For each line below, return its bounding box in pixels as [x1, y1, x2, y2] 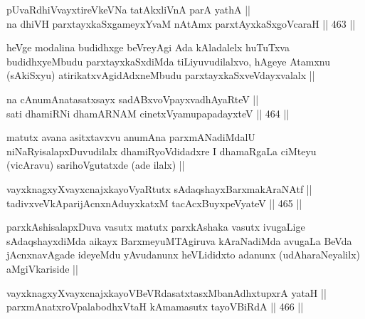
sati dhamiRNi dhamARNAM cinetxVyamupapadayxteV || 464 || [6, 105, 290, 120]
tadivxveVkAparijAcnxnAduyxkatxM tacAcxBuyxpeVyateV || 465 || [6, 195, 302, 210]
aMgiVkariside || [6, 261, 78, 276]
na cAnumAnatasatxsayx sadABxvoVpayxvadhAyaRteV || [6, 91, 259, 106]
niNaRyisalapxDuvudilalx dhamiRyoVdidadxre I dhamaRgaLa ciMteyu [6, 143, 317, 158]
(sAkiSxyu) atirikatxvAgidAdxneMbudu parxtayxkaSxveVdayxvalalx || [6, 68, 315, 83]
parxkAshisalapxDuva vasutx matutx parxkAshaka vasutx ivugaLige [6, 219, 305, 234]
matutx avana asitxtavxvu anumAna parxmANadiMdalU [6, 130, 255, 145]
